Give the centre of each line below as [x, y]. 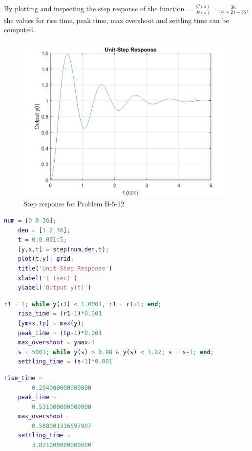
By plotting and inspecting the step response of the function [94, 9]
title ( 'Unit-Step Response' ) [65, 268]
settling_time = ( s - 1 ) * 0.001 [65, 362]
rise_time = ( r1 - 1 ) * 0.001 [60, 314]
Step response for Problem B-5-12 [74, 204]
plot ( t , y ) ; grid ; [46, 259]
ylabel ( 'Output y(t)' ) [55, 288]
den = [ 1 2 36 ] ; [44, 230]
